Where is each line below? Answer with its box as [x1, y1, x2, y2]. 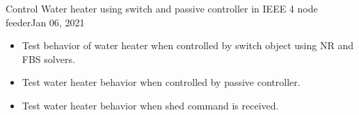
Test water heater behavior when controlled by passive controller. [22, 75, 301, 89]
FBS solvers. [22, 51, 75, 66]
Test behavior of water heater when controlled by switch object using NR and [22, 38, 353, 53]
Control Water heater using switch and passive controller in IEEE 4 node [6, 1, 318, 15]
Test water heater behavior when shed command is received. [22, 98, 279, 112]
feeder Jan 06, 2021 [6, 15, 85, 29]
